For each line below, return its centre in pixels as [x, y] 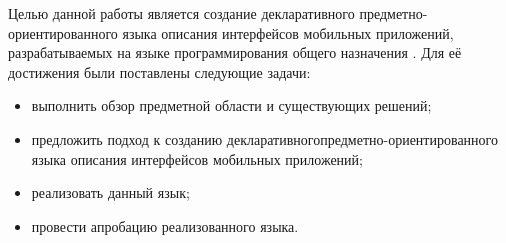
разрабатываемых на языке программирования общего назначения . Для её [235, 52]
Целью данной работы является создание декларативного [181, 13]
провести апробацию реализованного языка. [165, 225]
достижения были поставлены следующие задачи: [159, 71]
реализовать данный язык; [110, 192]
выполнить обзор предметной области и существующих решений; [231, 105]
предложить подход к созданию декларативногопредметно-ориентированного [264, 138]
